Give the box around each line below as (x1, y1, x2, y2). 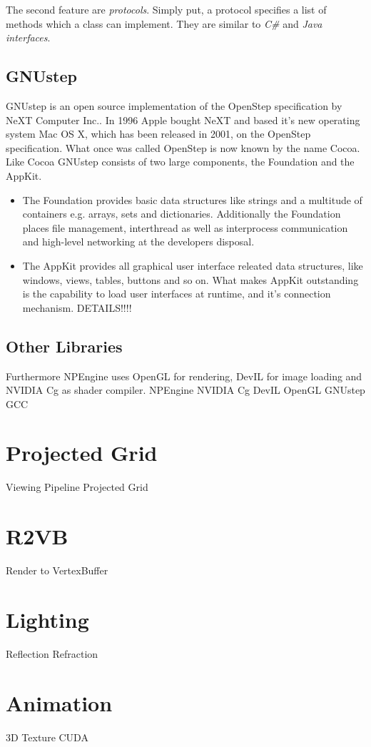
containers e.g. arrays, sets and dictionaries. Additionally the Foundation (22, 206, 341, 221)
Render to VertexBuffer (6, 563, 108, 578)
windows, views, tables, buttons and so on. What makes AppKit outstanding (22, 272, 359, 287)
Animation (6, 688, 113, 717)
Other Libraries (6, 335, 123, 357)
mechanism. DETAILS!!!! (22, 300, 132, 315)
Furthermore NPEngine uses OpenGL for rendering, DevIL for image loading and (6, 368, 362, 383)
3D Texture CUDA (6, 729, 88, 744)
